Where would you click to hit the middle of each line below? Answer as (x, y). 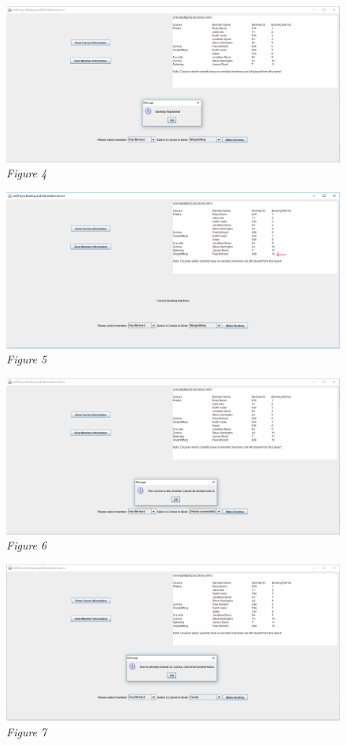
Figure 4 (27, 173)
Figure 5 (27, 359)
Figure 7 (27, 731)
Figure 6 (27, 545)
